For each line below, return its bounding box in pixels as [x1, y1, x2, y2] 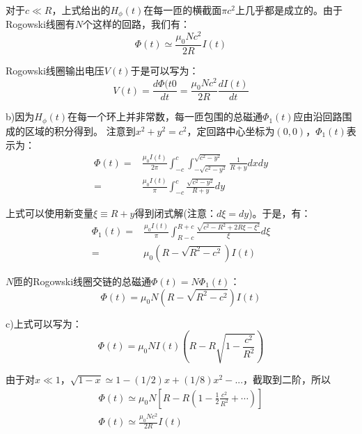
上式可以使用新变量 [6, 205, 93, 220]
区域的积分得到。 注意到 [24, 123, 136, 138]
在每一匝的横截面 [143, 3, 222, 17]
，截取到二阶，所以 [243, 372, 331, 387]
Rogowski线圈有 [6, 17, 75, 31]
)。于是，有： [249, 205, 311, 220]
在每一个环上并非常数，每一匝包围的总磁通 [68, 109, 263, 124]
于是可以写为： [130, 63, 199, 77]
